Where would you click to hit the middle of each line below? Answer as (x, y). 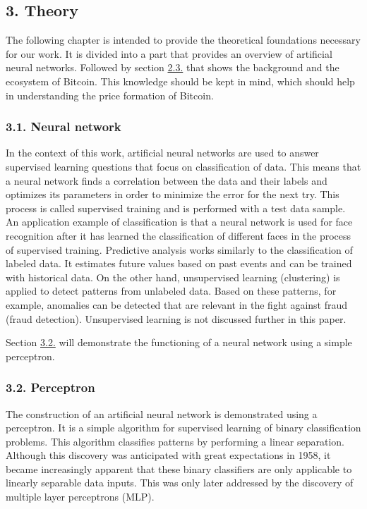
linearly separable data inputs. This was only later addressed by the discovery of (180, 483)
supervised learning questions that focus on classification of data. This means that (183, 166)
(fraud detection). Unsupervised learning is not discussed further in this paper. (176, 318)
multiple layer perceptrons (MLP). (80, 497)
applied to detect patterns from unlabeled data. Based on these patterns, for (171, 291)
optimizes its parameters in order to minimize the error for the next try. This (173, 194)
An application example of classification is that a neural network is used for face (179, 222)
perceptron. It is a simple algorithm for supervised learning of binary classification (183, 428)
